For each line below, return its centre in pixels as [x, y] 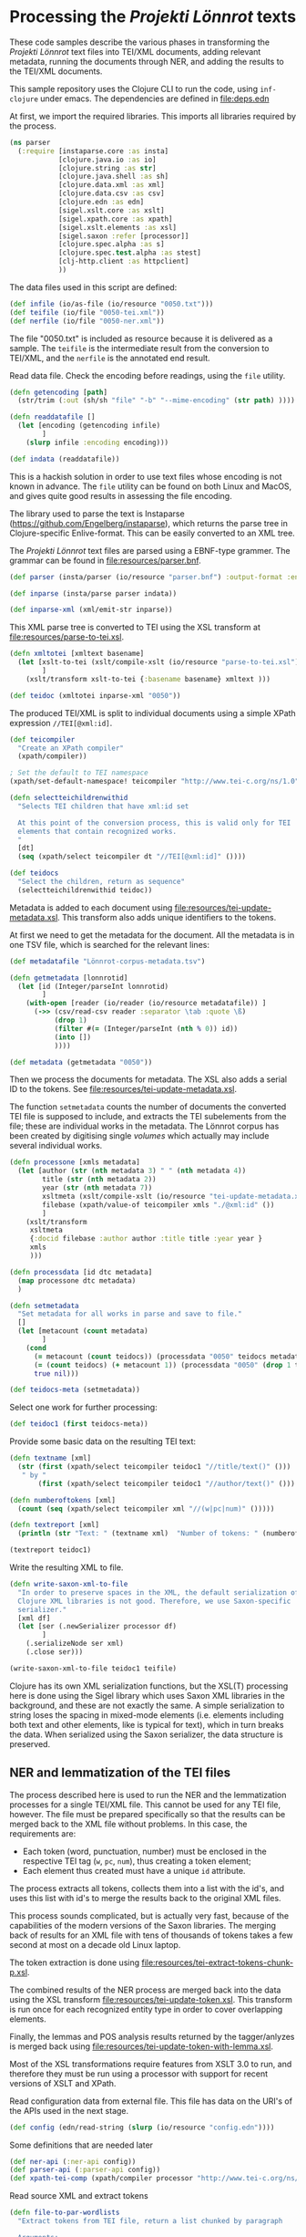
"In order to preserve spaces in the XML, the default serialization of [158, 1592]
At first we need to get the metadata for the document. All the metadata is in [152, 935]
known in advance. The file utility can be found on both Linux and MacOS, [151, 486]
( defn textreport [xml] [55, 1525]
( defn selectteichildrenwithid [69, 798]
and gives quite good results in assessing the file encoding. [121, 495]
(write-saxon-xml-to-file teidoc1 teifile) [93, 1668]
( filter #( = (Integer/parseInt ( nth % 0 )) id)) [146, 1028]
